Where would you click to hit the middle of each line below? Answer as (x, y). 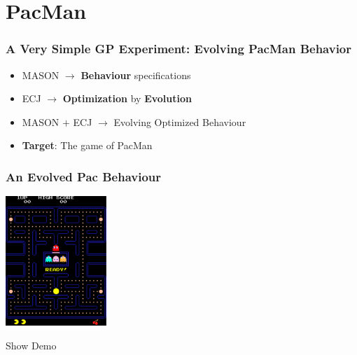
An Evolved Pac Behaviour (84, 176)
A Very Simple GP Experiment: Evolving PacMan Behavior (179, 49)
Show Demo (31, 345)
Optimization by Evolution (127, 98)
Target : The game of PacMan (87, 145)
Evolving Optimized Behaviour (180, 121)
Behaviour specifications (136, 75)
